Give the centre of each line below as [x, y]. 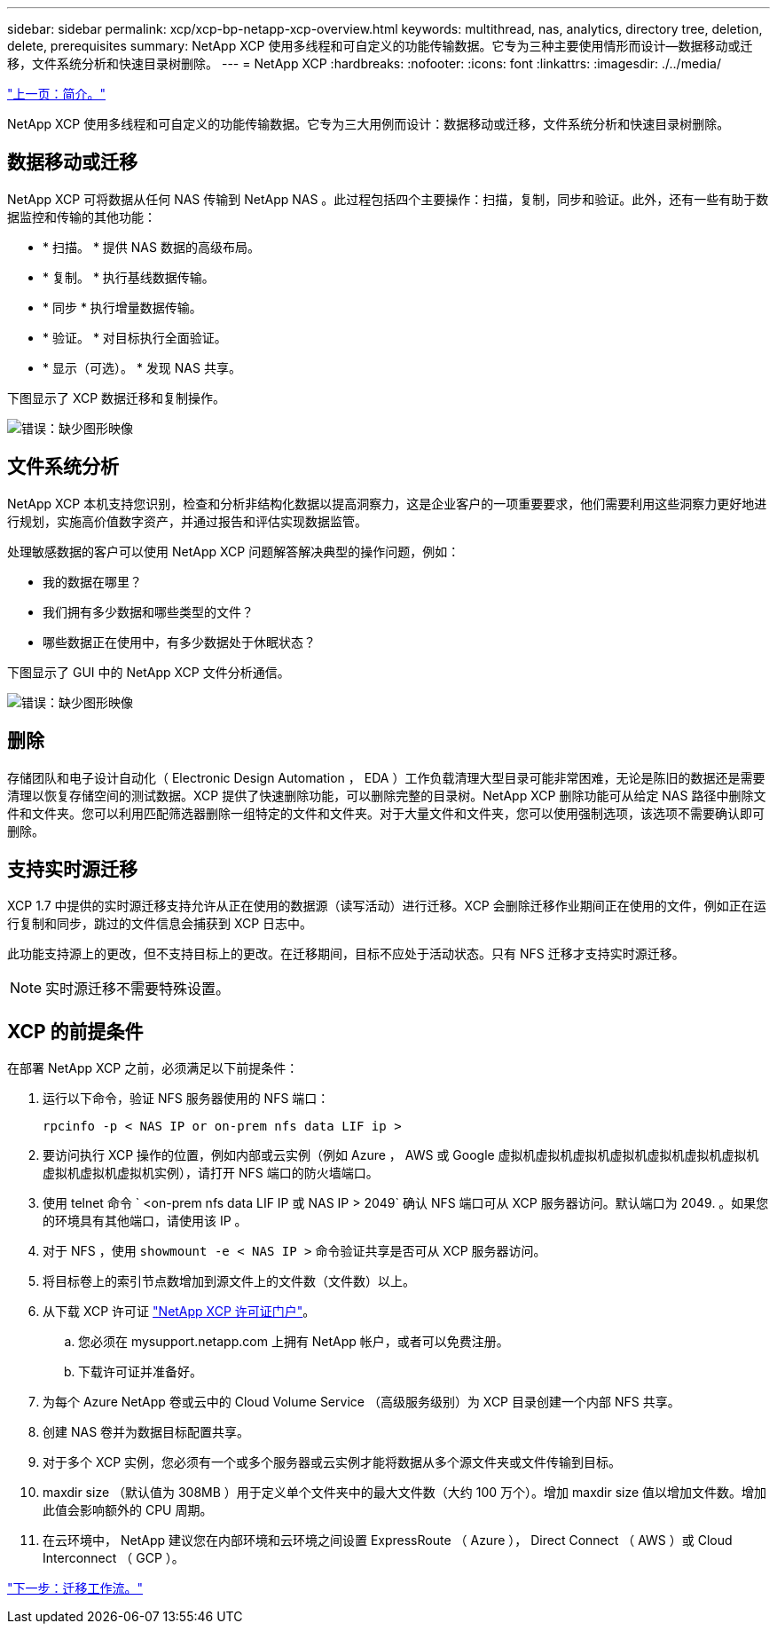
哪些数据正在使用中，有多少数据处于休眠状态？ [179, 642]
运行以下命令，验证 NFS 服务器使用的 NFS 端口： [186, 1099]
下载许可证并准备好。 [140, 1372]
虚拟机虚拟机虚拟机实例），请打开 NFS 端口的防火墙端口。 [211, 1173]
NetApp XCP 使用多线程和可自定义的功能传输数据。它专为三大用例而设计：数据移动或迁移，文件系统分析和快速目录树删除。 [369, 124]
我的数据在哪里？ [92, 581]
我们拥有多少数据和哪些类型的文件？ [148, 611]
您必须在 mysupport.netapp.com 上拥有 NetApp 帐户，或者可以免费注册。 [294, 1342]
